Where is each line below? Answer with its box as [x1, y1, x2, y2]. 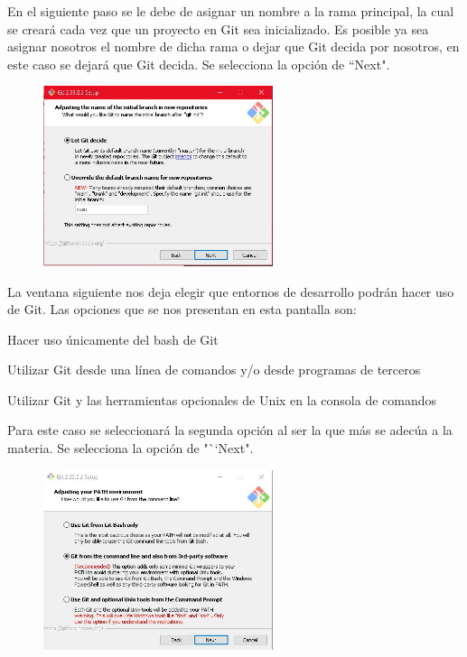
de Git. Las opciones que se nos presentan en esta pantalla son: [7, 300, 357, 319]
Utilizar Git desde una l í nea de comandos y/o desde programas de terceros [7, 360, 421, 379]
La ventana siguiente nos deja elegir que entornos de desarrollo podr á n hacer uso [7, 282, 454, 301]
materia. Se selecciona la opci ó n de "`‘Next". [7, 439, 254, 458]
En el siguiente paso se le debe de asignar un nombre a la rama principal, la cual [7, 2, 454, 20]
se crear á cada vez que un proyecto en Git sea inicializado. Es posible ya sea [7, 19, 429, 38]
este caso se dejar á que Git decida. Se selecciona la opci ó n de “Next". [7, 54, 390, 73]
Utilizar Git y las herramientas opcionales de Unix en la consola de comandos [7, 390, 437, 409]
